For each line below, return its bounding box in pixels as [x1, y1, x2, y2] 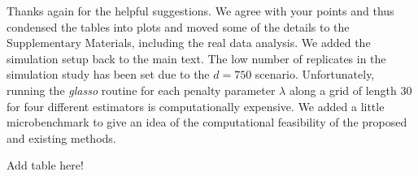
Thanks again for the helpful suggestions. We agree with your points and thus [7, 2, 394, 19]
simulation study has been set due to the [7, 66, 210, 83]
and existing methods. [7, 129, 116, 146]
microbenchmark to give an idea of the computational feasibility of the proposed [7, 114, 407, 131]
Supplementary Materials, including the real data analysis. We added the [7, 34, 371, 51]
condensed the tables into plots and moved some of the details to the [7, 18, 350, 35]
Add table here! [7, 157, 84, 174]
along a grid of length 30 [289, 81, 412, 98]
